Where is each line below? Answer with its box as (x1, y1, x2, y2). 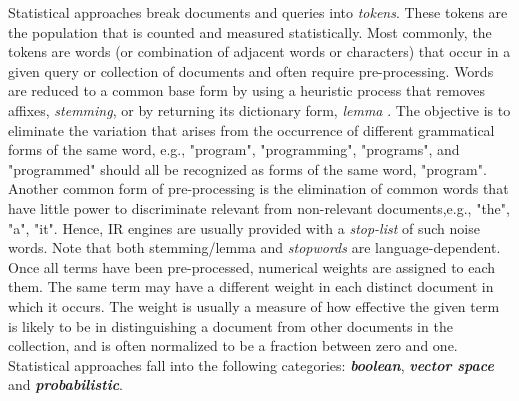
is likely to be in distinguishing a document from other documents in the (8, 315, 453, 336)
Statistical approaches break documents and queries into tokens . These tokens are (8, 2, 508, 22)
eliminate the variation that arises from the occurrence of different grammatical (8, 119, 495, 140)
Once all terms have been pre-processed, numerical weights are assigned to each (8, 256, 496, 277)
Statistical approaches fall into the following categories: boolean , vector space (8, 354, 494, 375)
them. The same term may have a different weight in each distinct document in (8, 276, 494, 297)
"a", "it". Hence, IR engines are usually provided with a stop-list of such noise (8, 217, 480, 238)
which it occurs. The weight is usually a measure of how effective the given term (8, 295, 500, 316)
